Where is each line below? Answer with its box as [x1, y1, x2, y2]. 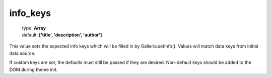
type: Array [22, 25, 46, 31]
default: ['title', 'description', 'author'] [22, 31, 102, 37]
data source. [9, 50, 36, 56]
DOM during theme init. [9, 66, 58, 72]
